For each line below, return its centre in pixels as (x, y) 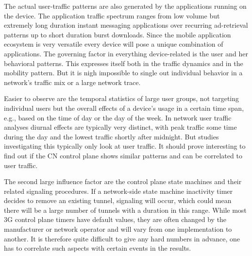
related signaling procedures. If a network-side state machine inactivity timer (118, 191)
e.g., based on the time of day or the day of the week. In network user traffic (118, 117)
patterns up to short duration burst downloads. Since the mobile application (118, 34)
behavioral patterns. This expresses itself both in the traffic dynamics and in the (124, 63)
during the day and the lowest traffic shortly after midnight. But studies (111, 136)
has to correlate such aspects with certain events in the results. (98, 248)
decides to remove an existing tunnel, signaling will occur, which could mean (118, 200)
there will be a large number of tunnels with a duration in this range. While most (125, 210)
